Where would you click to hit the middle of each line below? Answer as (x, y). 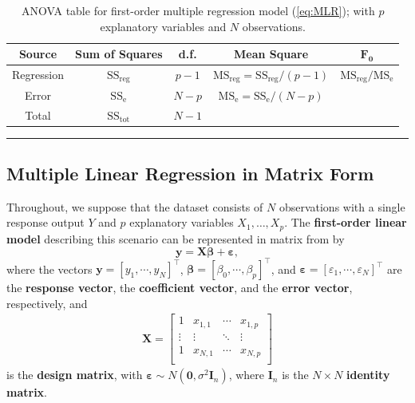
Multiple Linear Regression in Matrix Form (190, 174)
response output (45, 222)
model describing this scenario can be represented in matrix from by (176, 238)
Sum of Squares (119, 54)
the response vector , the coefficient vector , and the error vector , (180, 288)
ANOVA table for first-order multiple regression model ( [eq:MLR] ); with (198, 10)
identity (368, 375)
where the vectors (49, 269)
